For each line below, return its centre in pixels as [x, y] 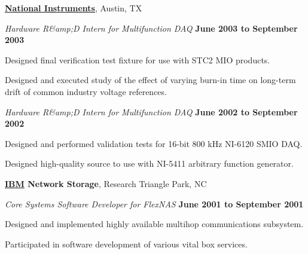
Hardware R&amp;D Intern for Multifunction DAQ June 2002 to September [151, 111]
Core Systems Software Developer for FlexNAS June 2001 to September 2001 [154, 203]
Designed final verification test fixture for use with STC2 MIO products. [138, 59]
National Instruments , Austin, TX [74, 8]
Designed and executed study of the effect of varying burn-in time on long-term [150, 80]
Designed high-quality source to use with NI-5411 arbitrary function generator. [149, 163]
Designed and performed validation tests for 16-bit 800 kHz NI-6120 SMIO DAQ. [154, 143]
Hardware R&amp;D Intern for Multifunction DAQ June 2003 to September [151, 28]
